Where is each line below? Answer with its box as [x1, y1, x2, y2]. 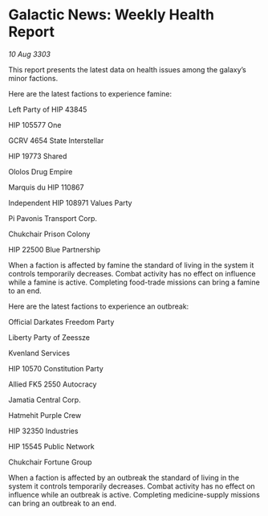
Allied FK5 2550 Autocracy [8, 379, 97, 389]
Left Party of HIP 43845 [8, 104, 87, 114]
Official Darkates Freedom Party [8, 317, 115, 326]
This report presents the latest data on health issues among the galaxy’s [8, 64, 246, 74]
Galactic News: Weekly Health [8, 6, 215, 24]
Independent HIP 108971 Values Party [8, 198, 132, 207]
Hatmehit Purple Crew [8, 410, 82, 420]
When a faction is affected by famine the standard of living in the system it [8, 260, 254, 270]
